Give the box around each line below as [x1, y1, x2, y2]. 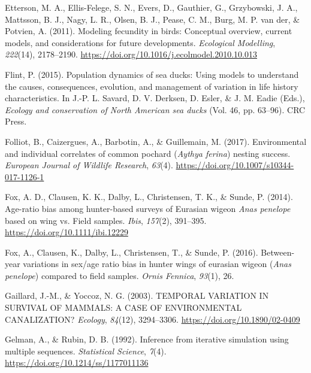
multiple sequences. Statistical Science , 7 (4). [5, 344, 167, 357]
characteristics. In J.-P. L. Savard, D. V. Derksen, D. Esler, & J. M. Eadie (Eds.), [5, 92, 305, 104]
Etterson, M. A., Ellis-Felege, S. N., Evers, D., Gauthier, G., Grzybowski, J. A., [5, 1, 298, 13]
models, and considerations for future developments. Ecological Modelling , [5, 36, 276, 48]
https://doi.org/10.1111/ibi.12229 [5, 226, 128, 238]
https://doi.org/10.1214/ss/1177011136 [5, 356, 149, 369]
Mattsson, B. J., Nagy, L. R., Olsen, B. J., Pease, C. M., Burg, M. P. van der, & [5, 13, 300, 25]
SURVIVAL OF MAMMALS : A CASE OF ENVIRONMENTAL [5, 301, 242, 314]
